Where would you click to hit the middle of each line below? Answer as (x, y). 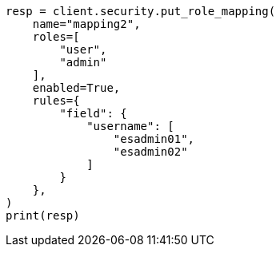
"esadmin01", (154, 139)
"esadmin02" (150, 152)
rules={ (56, 101)
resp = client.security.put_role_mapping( (141, 11)
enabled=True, (76, 88)
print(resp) (43, 215)
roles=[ (56, 37)
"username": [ (130, 126)
